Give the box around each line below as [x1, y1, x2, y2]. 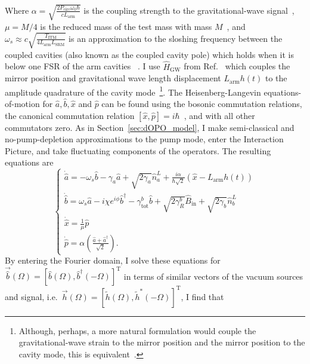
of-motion [5, 97, 40, 109]
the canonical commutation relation [5, 109, 135, 121]
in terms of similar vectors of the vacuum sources [123, 270, 303, 282]
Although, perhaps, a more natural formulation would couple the [18, 324, 256, 337]
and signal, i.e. [5, 290, 58, 302]
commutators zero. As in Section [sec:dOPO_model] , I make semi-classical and [5, 121, 294, 133]
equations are [5, 156, 54, 169]
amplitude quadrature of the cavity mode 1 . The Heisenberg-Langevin [5, 84, 261, 98]
